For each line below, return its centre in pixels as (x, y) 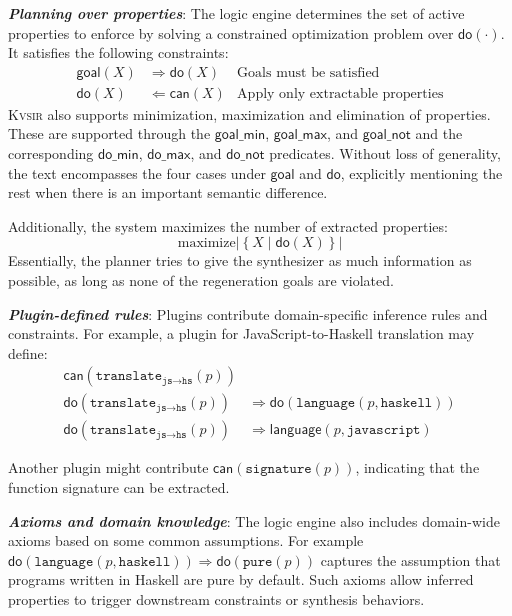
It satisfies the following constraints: (118, 52)
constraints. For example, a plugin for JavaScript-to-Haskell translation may (241, 333)
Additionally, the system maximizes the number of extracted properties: (228, 225)
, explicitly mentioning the (421, 172)
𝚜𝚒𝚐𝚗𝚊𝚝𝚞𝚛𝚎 (278, 469)
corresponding (51, 153)
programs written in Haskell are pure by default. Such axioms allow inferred (241, 579)
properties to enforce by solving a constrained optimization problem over (231, 32)
